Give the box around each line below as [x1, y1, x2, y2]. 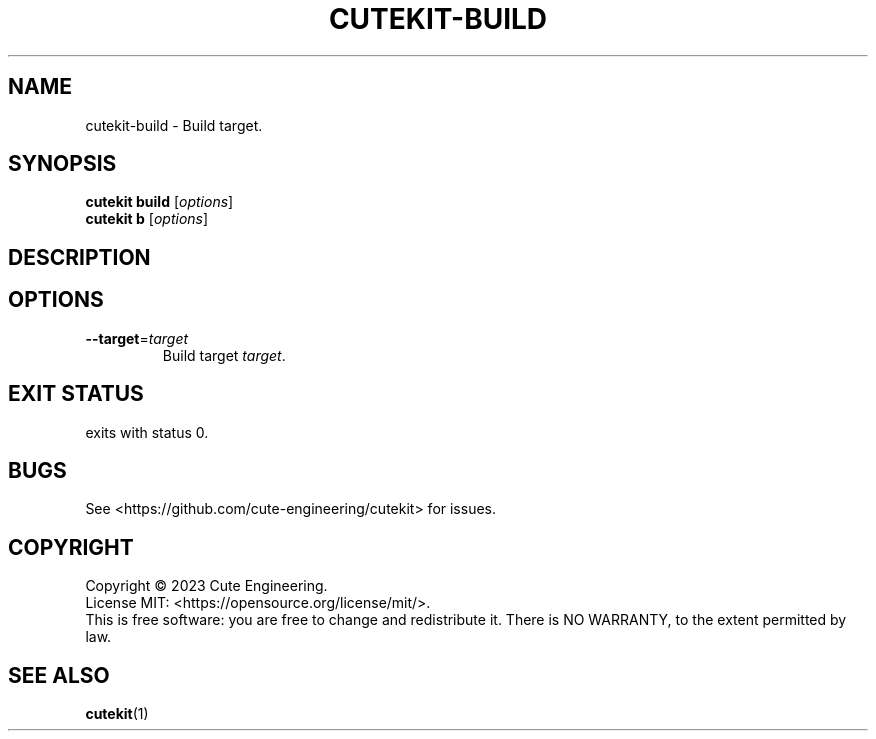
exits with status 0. [85, 423, 209, 441]
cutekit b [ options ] [85, 210, 209, 228]
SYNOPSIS [8, 151, 117, 177]
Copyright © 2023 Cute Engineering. [85, 577, 328, 595]
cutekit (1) [85, 705, 149, 723]
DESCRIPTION [8, 244, 151, 270]
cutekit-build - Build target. [85, 116, 263, 134]
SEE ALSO [8, 662, 110, 688]
